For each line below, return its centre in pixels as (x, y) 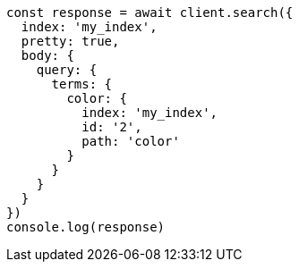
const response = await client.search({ (150, 13)
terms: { (82, 84)
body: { (47, 55)
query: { (67, 70)
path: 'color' (131, 141)
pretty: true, (70, 41)
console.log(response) (86, 227)
